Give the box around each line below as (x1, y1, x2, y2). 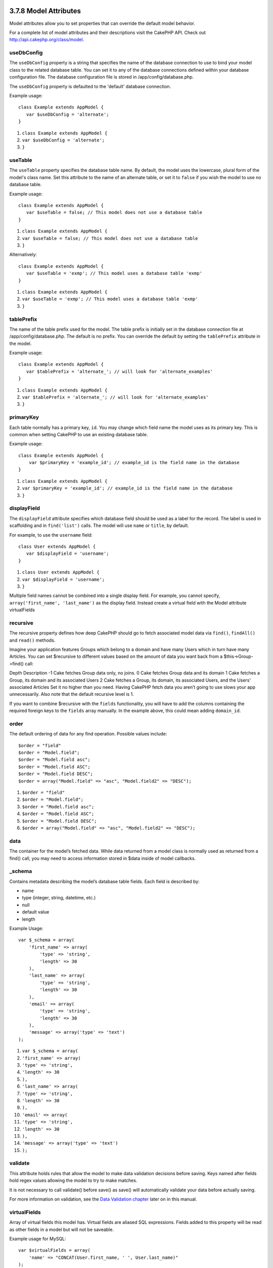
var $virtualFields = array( (18, 1248, 90, 1253)
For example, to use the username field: (9, 532, 93, 538)
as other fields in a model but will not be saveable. (9, 1226, 114, 1232)
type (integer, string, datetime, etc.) (22, 895, 96, 901)
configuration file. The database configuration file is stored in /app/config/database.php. (9, 74, 194, 80)
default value (22, 909, 50, 915)
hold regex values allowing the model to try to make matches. (9, 1177, 138, 1184)
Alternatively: (9, 252, 37, 258)
